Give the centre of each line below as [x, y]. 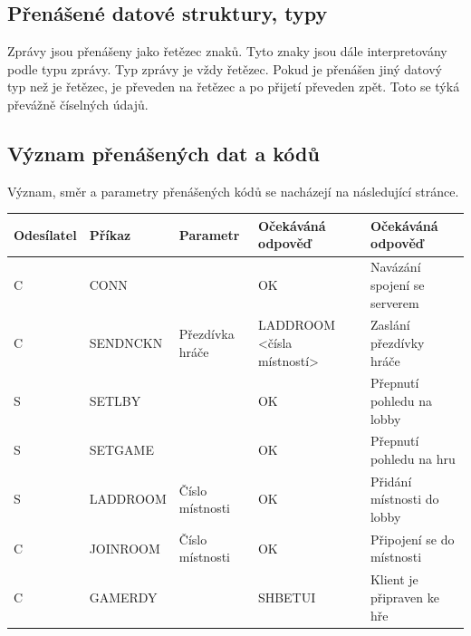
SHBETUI [287, 597]
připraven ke [404, 597]
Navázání [395, 267]
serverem [394, 302]
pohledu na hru [413, 458]
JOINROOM [125, 548]
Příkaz [110, 234]
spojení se [397, 284]
